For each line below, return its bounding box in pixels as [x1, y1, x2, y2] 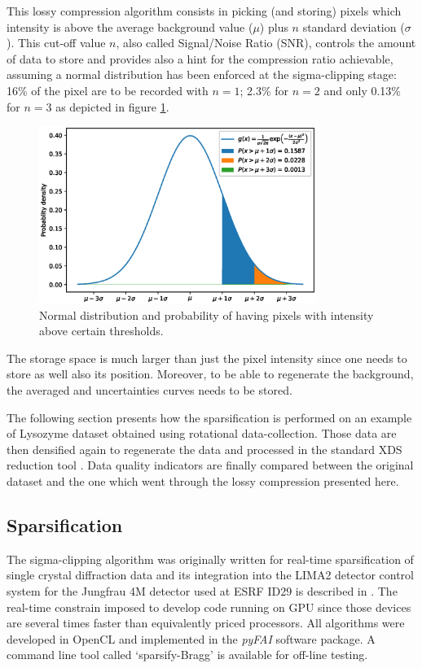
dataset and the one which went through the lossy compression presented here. [7, 473, 399, 489]
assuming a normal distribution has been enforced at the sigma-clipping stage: [7, 66, 397, 83]
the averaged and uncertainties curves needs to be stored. [7, 382, 292, 399]
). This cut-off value [7, 34, 106, 51]
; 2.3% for [240, 81, 289, 98]
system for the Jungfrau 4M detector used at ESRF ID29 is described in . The [7, 582, 398, 599]
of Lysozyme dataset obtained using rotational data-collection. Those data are [7, 425, 397, 442]
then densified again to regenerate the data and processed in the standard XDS [7, 440, 402, 457]
